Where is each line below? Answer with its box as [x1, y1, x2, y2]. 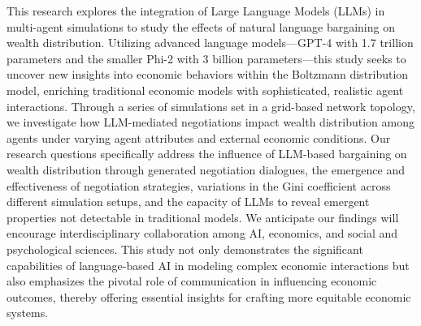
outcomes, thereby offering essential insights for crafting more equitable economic [7, 288, 411, 305]
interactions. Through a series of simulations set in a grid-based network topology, [7, 97, 415, 114]
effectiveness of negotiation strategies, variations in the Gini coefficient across [7, 177, 391, 194]
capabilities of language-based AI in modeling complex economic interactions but [7, 256, 410, 273]
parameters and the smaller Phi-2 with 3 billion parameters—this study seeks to [7, 49, 406, 66]
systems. [7, 304, 49, 321]
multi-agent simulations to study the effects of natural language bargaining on [7, 18, 395, 35]
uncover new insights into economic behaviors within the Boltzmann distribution [7, 66, 409, 83]
